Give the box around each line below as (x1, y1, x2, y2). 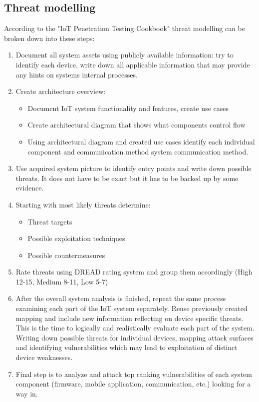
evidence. (15, 182, 44, 193)
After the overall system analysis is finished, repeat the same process (15, 293, 226, 303)
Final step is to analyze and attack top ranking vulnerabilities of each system (15, 368, 252, 379)
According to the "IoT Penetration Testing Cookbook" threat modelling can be (4, 23, 245, 33)
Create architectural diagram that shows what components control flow (27, 119, 246, 130)
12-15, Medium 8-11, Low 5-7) (15, 276, 108, 286)
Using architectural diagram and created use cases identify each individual (27, 136, 255, 146)
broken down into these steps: (4, 32, 95, 43)
